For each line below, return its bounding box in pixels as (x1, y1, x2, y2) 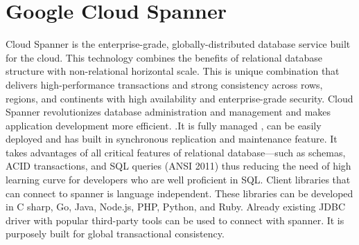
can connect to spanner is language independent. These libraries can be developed (6, 185, 353, 200)
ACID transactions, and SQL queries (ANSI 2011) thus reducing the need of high (6, 158, 351, 173)
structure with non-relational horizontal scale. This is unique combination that (6, 64, 340, 78)
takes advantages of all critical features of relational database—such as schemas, (6, 145, 346, 159)
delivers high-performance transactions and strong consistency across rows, (6, 77, 323, 91)
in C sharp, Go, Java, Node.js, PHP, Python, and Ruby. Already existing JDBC (6, 199, 346, 214)
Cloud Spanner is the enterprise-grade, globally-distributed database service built (6, 37, 351, 51)
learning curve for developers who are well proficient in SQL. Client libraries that (6, 172, 351, 187)
